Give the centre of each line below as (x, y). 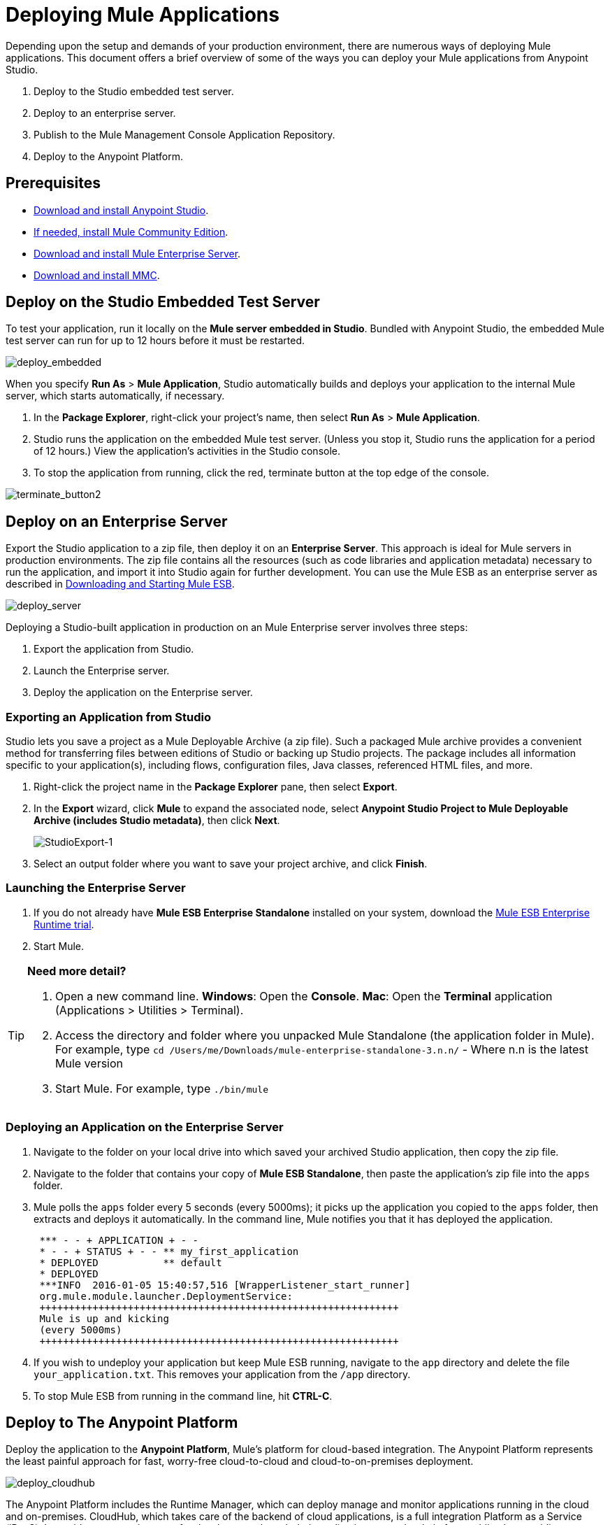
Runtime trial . (64, 924)
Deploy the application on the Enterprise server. (143, 693)
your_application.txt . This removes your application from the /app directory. (222, 1374)
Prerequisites (53, 183)
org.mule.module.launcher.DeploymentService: (166, 1296)
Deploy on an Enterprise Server (117, 521)
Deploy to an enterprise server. (105, 113)
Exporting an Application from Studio (108, 717)
